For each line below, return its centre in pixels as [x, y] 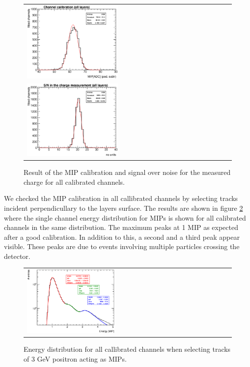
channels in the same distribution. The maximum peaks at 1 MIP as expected [121, 227]
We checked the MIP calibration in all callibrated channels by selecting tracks [121, 198]
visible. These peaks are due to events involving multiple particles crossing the [122, 246]
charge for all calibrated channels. [74, 182]
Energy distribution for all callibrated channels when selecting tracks [127, 349]
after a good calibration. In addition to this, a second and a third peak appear [122, 237]
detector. [17, 256]
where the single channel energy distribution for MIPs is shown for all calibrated [125, 217]
